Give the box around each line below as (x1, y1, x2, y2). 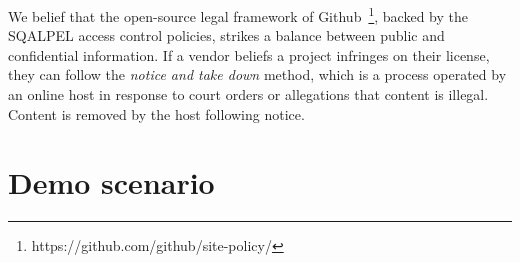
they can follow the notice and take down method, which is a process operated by (8, 64, 507, 85)
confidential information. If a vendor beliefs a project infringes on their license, (8, 44, 490, 65)
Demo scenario (8, 162, 215, 203)
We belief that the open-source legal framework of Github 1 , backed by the (8, 3, 468, 26)
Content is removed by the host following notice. (8, 103, 305, 124)
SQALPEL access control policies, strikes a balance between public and (8, 25, 445, 46)
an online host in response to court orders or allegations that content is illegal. (8, 84, 489, 105)
